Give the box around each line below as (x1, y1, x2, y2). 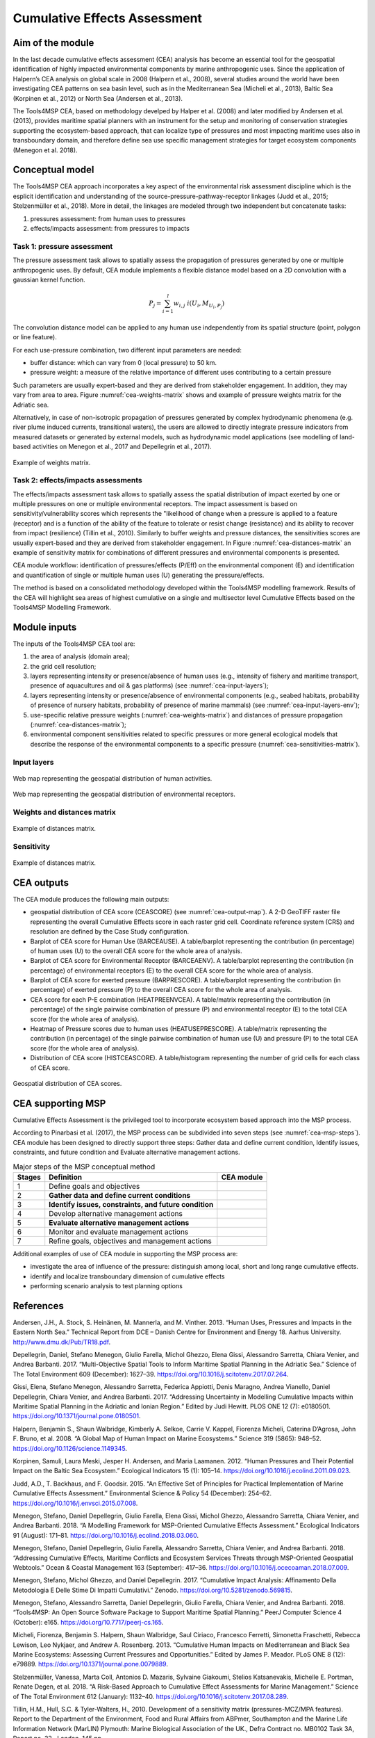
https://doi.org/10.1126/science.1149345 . (12, 1444, 128, 1452)
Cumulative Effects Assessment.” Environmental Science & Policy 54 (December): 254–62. (12, 1489, 272, 1497)
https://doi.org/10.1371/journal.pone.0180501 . (12, 1412, 142, 1420)
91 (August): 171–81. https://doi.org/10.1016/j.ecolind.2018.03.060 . (12, 1531, 199, 1539)
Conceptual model (12, 164, 94, 176)
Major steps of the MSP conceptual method (12, 1162, 156, 1171)
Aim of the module (12, 37, 94, 49)
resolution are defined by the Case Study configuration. (30, 927, 190, 936)
